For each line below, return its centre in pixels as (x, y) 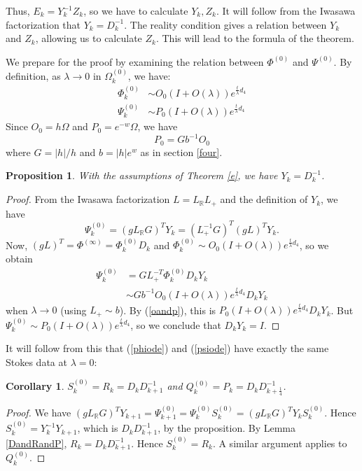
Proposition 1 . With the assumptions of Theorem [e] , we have (142, 175)
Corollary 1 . (35, 386)
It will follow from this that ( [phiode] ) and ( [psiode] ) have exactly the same (167, 348)
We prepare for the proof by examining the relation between (135, 61)
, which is (98, 428)
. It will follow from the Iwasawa (286, 10)
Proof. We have (39, 413)
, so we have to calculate (136, 10)
